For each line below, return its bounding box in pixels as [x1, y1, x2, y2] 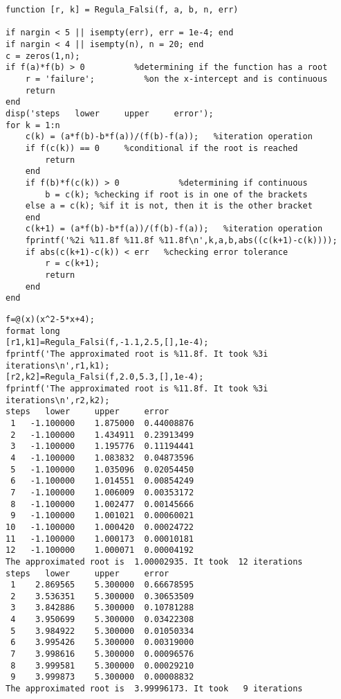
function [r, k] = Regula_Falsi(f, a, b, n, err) [6, 5, 239, 15]
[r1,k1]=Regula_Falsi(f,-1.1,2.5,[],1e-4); [6, 337, 209, 348]
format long [6, 326, 60, 336]
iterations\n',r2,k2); [6, 395, 110, 405]
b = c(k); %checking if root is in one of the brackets [45, 189, 308, 200]
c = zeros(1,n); [6, 51, 80, 61]
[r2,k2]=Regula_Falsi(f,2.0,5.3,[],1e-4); [6, 372, 204, 382]
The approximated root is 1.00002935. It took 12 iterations [6, 556, 303, 567]
